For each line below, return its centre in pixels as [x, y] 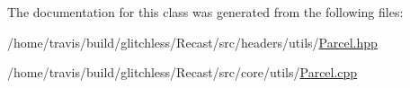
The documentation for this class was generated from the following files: [205, 12]
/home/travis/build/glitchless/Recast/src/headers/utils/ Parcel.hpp [192, 42]
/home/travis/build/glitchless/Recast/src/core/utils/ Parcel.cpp [183, 72]
